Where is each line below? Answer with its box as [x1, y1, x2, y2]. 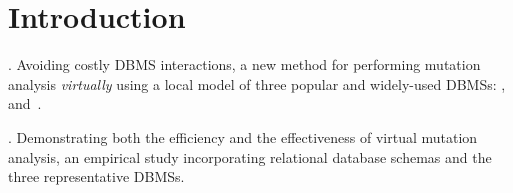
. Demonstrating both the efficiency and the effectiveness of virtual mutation [8, 126, 478, 147]
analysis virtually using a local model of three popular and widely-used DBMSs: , [8, 73, 506, 94]
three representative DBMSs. [8, 166, 185, 187]
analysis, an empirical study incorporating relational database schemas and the [8, 146, 492, 167]
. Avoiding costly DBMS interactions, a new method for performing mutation [8, 54, 481, 75]
